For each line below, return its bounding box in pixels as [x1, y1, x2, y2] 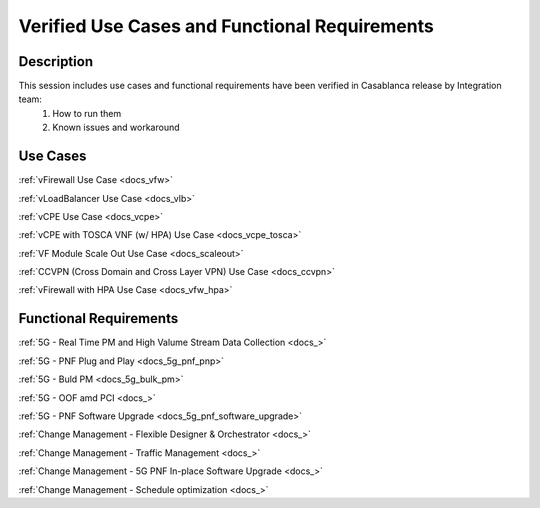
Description [18, 53, 94, 70]
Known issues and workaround [52, 121, 180, 134]
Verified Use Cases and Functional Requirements [18, 15, 434, 37]
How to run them [52, 107, 122, 119]
